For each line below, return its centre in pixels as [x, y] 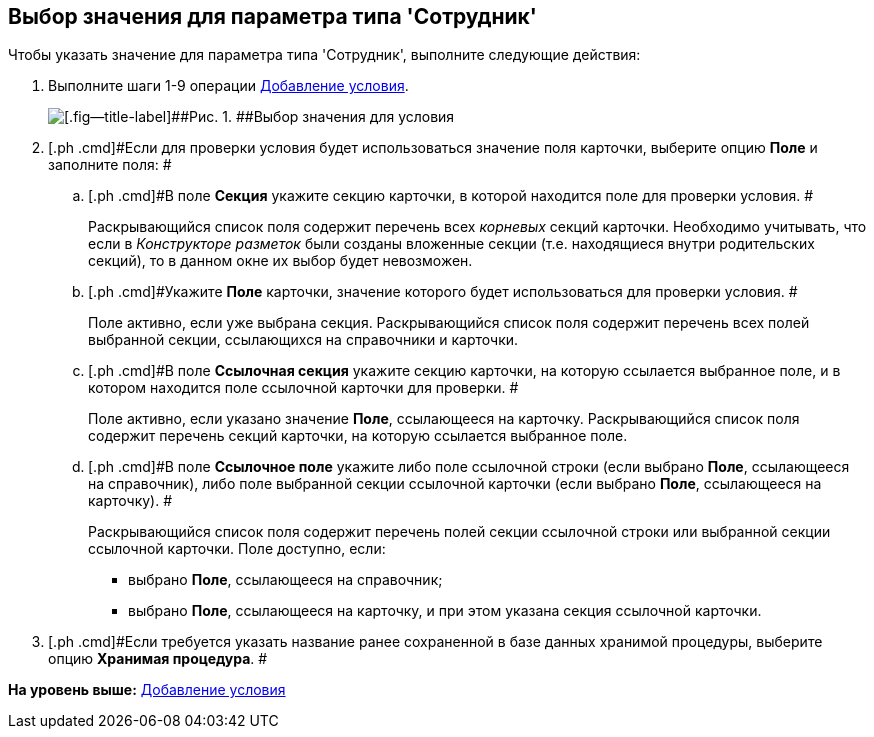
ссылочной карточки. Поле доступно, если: [237, 549]
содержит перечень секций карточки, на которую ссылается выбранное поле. [358, 436]
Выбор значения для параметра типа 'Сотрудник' [272, 16]
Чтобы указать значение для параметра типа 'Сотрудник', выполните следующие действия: [324, 55]
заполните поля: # [110, 165]
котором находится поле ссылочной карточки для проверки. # [303, 388]
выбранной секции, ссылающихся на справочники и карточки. [303, 340]
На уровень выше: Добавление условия [147, 690]
